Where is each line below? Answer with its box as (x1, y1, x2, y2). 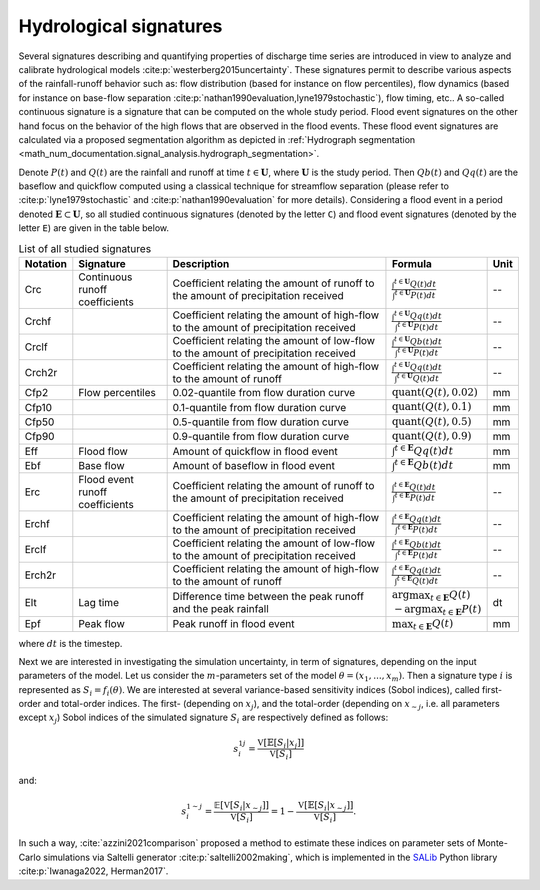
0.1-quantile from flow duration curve (172, 400, 347, 414)
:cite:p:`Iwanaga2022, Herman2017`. (18, 865, 169, 877)
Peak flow (78, 617, 125, 631)
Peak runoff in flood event (172, 617, 295, 631)
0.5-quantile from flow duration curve (172, 415, 349, 429)
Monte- (477, 837, 509, 849)
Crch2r (24, 366, 58, 379)
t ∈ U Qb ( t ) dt (393, 335, 442, 347)
